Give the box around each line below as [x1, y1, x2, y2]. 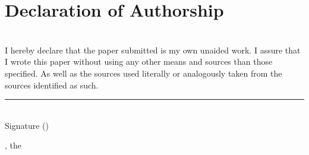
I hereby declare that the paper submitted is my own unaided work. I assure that [5, 43, 301, 56]
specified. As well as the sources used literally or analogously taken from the [5, 67, 282, 79]
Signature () [5, 119, 49, 131]
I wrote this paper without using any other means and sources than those [5, 55, 273, 68]
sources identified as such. [5, 78, 99, 91]
